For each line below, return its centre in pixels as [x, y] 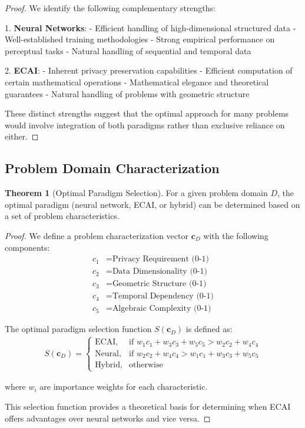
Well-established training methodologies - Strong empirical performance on [140, 39]
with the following [236, 235]
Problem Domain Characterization [112, 168]
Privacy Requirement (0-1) [161, 259]
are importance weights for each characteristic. [124, 386]
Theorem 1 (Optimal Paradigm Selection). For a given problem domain [136, 193]
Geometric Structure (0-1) [159, 284]
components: [27, 247]
